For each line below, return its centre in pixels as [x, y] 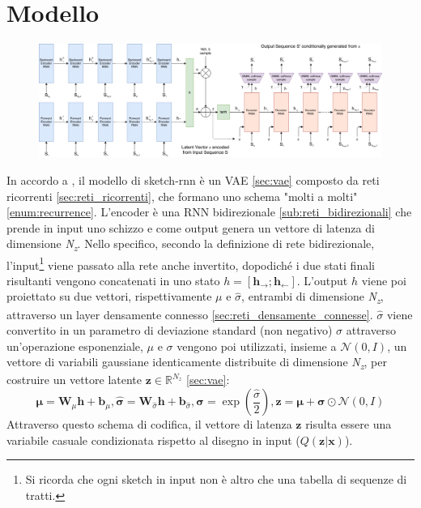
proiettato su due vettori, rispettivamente [109, 296]
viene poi [384, 280]
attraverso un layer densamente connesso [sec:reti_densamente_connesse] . [190, 314]
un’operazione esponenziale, [75, 346]
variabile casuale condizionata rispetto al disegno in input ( [153, 440]
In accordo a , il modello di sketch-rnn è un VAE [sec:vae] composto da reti [193, 180]
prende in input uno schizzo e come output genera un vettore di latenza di [191, 227]
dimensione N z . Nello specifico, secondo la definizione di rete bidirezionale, [191, 245]
